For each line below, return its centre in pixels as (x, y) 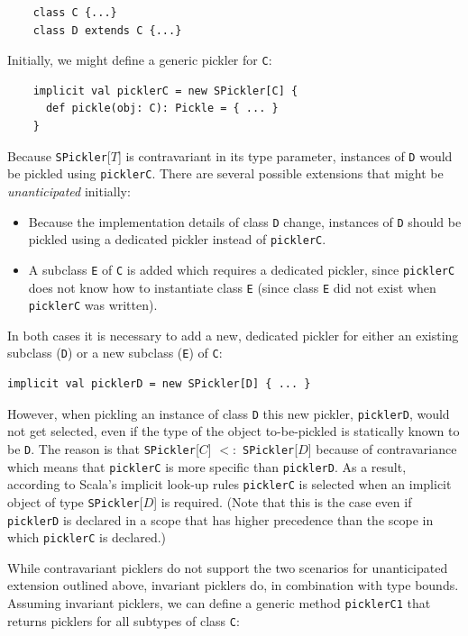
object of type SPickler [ (75, 501)
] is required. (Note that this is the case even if (283, 501)
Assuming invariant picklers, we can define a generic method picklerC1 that (219, 603)
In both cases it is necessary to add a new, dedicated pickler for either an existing (233, 335)
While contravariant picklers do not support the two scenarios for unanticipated (228, 567)
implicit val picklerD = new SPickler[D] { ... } (159, 384)
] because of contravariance (382, 448)
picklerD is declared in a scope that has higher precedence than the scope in (220, 519)
